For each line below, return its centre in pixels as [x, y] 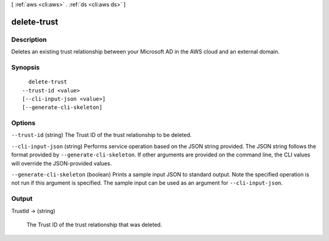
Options [23, 123]
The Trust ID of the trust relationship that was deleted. [94, 225]
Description [29, 40]
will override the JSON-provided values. [62, 163]
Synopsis [25, 67]
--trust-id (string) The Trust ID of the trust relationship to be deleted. [101, 135]
